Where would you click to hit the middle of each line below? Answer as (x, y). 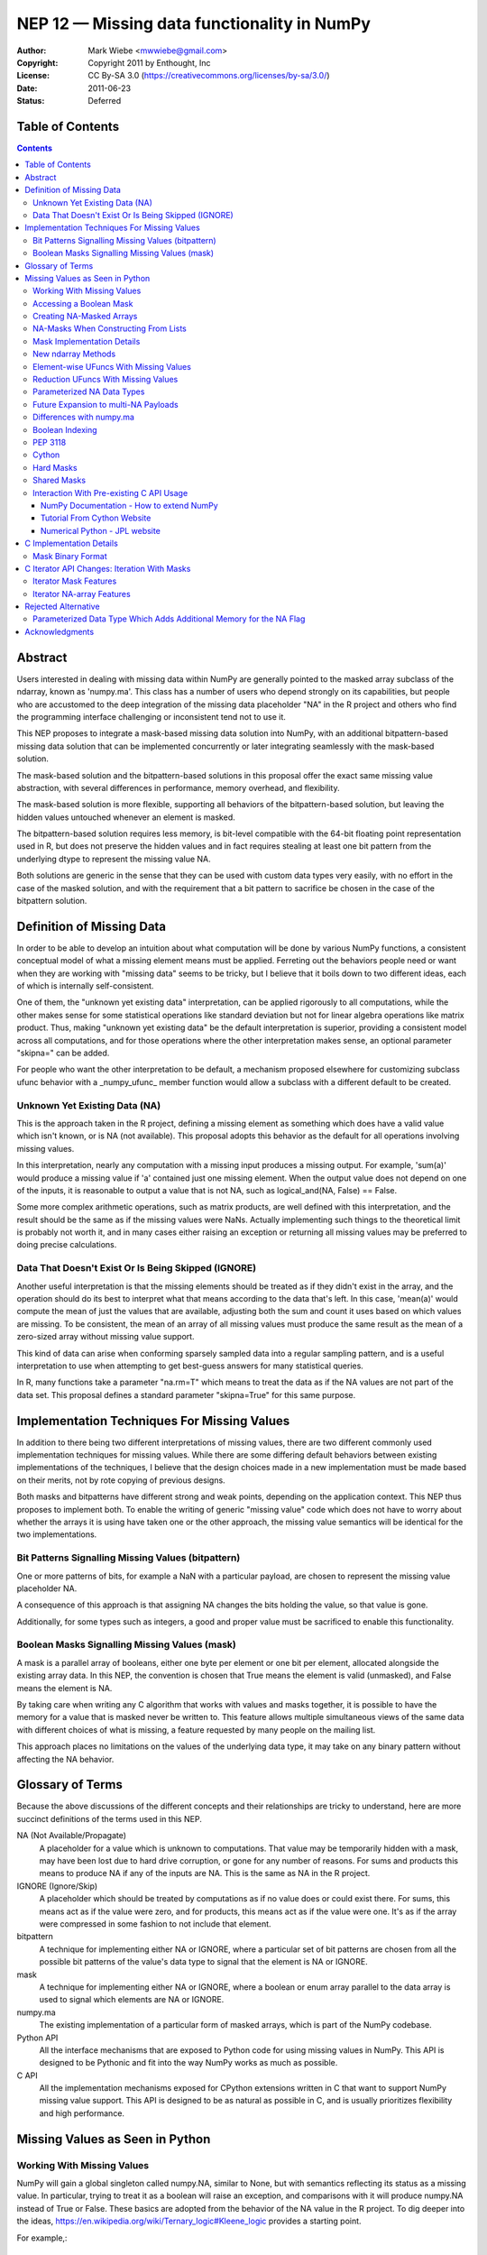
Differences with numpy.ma (84, 417)
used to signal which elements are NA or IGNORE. (132, 2000)
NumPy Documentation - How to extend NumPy (129, 505)
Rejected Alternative (62, 607)
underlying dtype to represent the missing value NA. (114, 859)
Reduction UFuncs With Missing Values (106, 380)
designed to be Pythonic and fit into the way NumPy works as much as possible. (188, 2063)
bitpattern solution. (52, 901)
